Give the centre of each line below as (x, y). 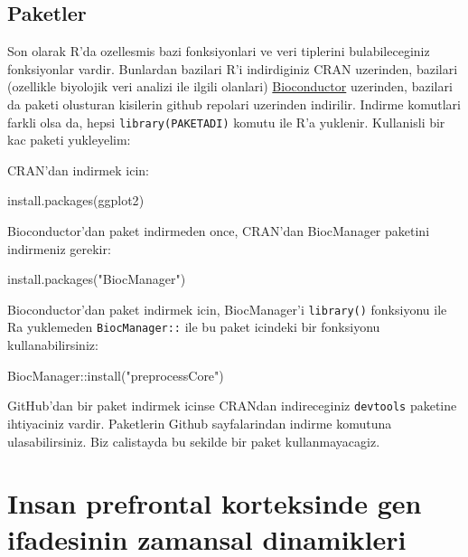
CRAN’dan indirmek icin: (78, 170)
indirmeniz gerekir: (59, 248)
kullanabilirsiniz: (53, 345)
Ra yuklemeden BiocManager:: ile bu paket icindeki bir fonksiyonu (194, 327)
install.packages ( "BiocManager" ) (97, 279)
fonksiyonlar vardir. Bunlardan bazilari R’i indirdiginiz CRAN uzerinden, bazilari (233, 68)
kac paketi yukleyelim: (69, 140)
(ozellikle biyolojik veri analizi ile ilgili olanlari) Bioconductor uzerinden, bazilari (230, 86)
